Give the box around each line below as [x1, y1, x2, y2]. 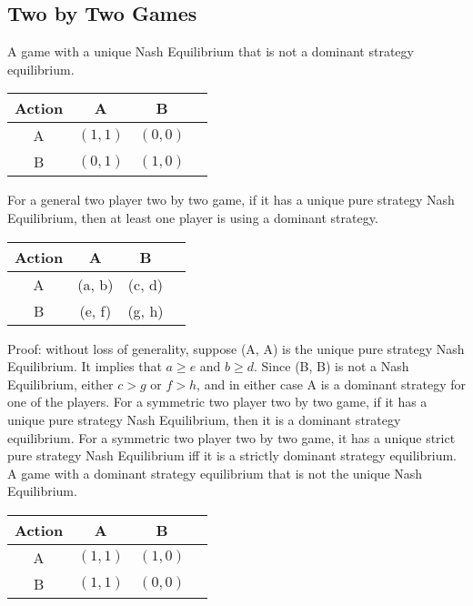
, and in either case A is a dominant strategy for [196, 374, 466, 393]
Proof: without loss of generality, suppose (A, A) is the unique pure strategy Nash [7, 338, 465, 358]
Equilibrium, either [7, 374, 114, 393]
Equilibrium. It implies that [7, 357, 162, 376]
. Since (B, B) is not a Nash [254, 357, 409, 376]
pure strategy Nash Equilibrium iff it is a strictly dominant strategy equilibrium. [7, 446, 457, 465]
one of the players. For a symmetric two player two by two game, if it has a [7, 392, 428, 411]
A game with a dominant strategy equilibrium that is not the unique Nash [7, 463, 423, 482]
